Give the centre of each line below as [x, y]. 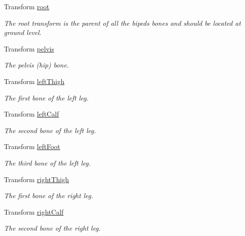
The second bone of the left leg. [50, 130]
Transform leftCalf [31, 114]
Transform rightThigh [37, 179]
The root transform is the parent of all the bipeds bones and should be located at [122, 23]
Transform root [27, 6]
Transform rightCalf [34, 211]
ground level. [23, 32]
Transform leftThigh [34, 81]
